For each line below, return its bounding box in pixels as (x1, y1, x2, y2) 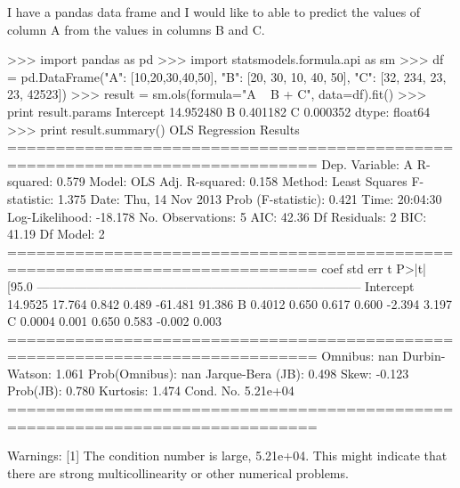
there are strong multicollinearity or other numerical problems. (7, 463, 349, 482)
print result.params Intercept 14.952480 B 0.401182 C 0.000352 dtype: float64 (7, 102, 431, 120)
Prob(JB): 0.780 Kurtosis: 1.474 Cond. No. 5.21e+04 (7, 381, 295, 400)
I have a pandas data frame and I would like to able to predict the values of (7, 3, 421, 20)
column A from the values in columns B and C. (7, 20, 265, 38)
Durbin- (402, 346, 446, 365)
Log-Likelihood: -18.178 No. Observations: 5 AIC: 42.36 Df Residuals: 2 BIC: (7, 207, 427, 225)
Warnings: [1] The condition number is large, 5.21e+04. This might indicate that (7, 446, 448, 465)
